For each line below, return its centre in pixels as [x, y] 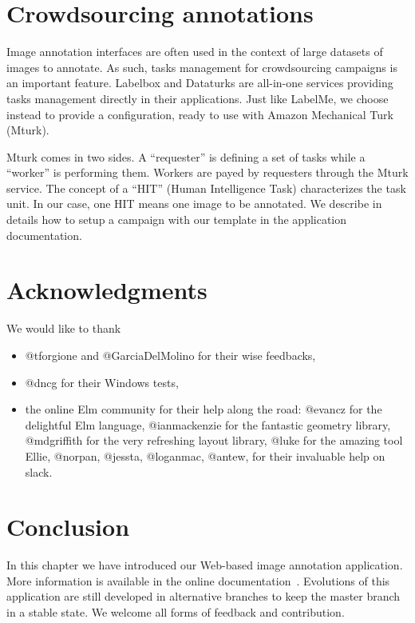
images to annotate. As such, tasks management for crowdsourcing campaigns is [202, 67]
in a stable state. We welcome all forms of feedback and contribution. [176, 612]
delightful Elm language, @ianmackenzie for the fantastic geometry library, [208, 424]
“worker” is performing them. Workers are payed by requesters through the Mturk [207, 172]
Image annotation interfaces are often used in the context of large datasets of [195, 52]
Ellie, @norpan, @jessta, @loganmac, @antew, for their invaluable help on [205, 455]
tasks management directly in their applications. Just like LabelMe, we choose [198, 98]
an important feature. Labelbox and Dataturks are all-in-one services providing [200, 83]
